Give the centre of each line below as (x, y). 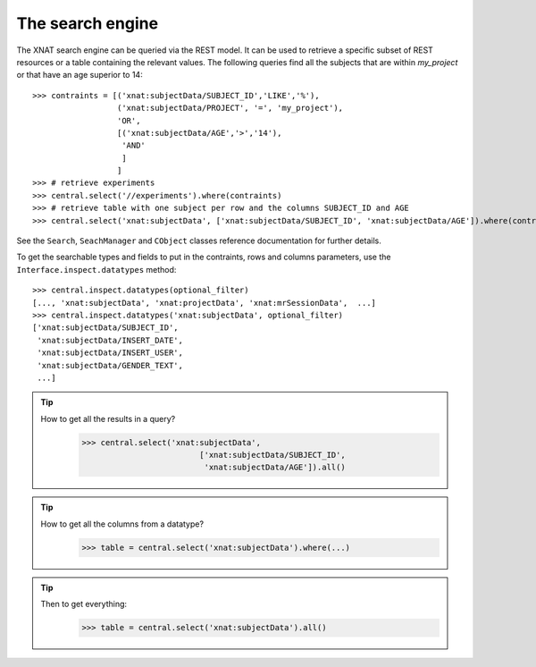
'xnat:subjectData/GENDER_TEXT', (110, 365)
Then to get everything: (84, 604)
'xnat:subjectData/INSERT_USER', (110, 353)
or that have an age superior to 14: (80, 75)
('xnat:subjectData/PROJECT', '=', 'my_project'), (230, 108)
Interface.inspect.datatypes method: (96, 269)
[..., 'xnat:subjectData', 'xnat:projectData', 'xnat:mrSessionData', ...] (205, 303)
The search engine (88, 23)
